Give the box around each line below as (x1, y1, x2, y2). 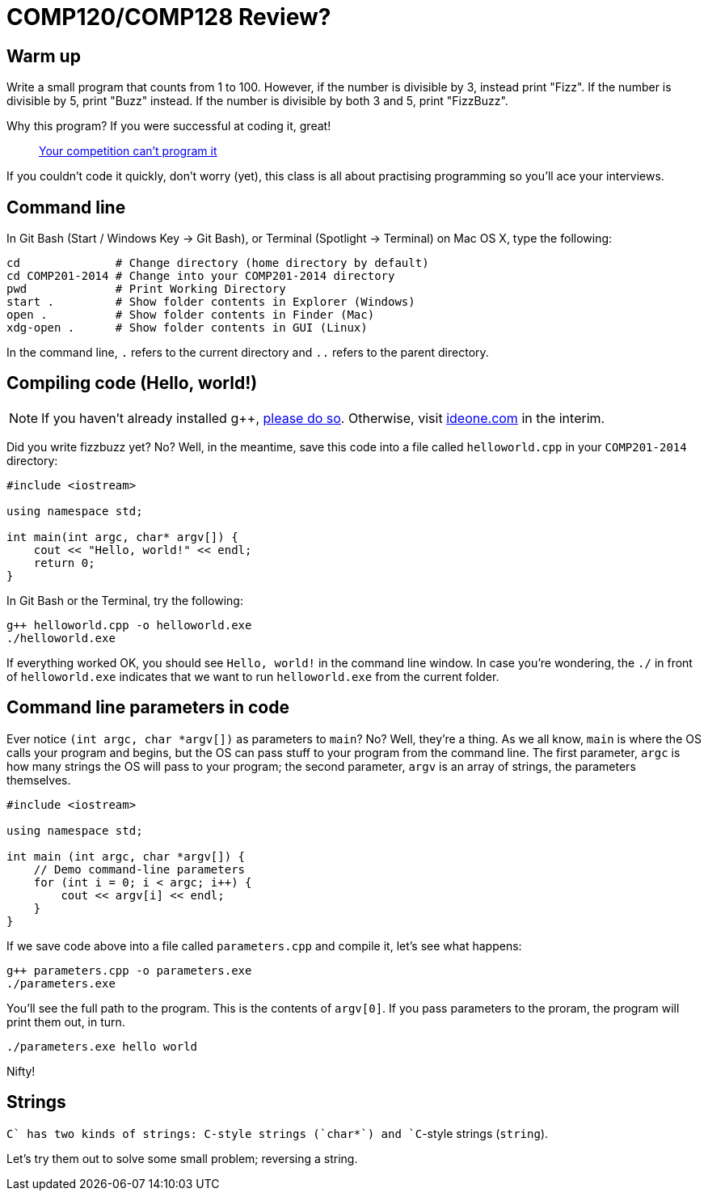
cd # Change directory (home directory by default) (6, 256, 429, 270)
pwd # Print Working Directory (6, 282, 286, 296)
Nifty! (6, 1064, 36, 1078)
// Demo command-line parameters (33, 862, 246, 876)
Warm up (6, 45, 81, 66)
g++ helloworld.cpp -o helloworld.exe (6, 618, 252, 632)
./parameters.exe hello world (6, 1039, 198, 1053)
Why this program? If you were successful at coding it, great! (6, 119, 331, 133)
